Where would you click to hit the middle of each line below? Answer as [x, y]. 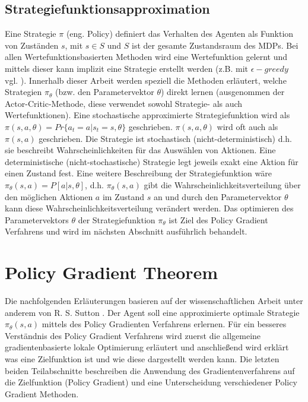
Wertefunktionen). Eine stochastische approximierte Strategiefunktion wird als [147, 115]
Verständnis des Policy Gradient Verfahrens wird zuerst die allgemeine [133, 335]
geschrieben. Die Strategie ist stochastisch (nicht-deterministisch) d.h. [165, 138]
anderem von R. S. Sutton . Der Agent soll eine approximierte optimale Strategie [152, 312]
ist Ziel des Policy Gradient [218, 219]
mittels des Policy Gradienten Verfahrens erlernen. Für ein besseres [164, 324]
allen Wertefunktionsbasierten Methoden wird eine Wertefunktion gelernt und [146, 57]
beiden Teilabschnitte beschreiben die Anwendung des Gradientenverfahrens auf [150, 370]
